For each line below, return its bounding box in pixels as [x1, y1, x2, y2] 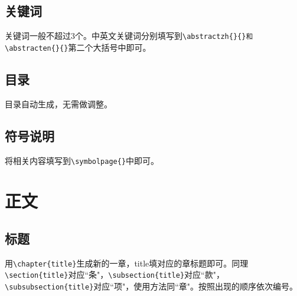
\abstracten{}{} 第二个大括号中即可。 [5, 41, 151, 53]
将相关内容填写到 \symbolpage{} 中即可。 [5, 154, 159, 166]
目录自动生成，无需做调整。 [5, 97, 112, 110]
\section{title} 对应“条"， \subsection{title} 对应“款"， [5, 268, 224, 281]
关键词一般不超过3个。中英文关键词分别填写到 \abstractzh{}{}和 [5, 29, 253, 42]
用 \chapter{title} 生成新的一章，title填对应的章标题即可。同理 [5, 256, 249, 269]
